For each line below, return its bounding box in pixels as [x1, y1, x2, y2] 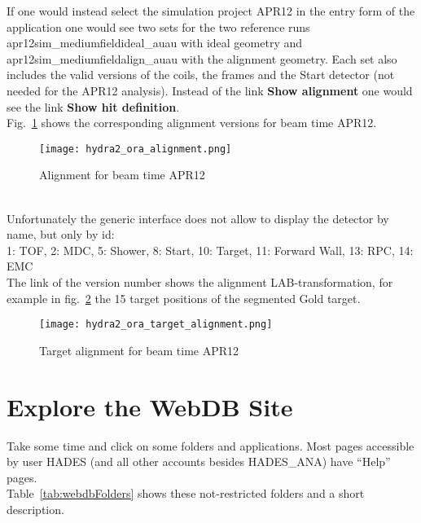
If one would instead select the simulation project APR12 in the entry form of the [7, 2, 415, 19]
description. [7, 500, 64, 517]
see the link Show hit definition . [7, 98, 180, 115]
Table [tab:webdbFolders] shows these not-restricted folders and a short [7, 485, 365, 502]
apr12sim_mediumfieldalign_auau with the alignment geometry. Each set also [7, 50, 397, 67]
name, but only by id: [7, 226, 115, 243]
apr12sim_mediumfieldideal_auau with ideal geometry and [7, 34, 303, 51]
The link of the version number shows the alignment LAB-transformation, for [7, 273, 393, 290]
